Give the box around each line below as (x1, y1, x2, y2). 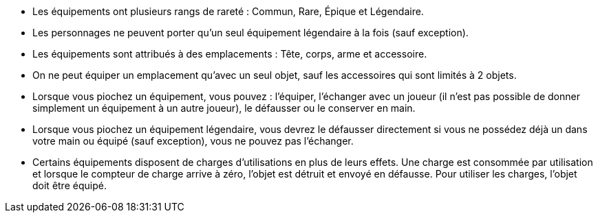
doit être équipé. (32, 180, 107, 191)
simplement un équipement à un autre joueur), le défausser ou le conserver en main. (32, 102, 416, 114)
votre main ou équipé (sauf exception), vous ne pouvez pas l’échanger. (32, 135, 354, 147)
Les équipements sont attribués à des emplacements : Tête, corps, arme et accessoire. (32, 48, 427, 60)
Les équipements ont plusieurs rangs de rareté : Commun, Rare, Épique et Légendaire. (32, 5, 424, 17)
